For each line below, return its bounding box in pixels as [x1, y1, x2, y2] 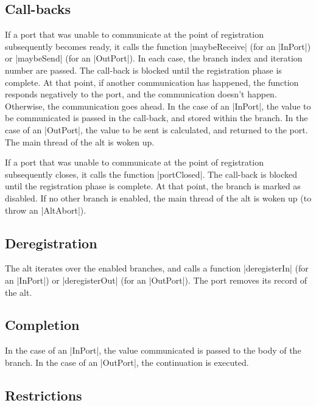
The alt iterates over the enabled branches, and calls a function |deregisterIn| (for [5, 262, 309, 275]
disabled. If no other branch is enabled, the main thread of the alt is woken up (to [5, 191, 312, 204]
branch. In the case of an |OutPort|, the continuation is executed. [5, 355, 249, 368]
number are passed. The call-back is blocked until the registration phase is [5, 63, 282, 76]
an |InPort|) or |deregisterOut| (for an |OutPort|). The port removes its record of [5, 273, 307, 286]
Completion [5, 315, 80, 334]
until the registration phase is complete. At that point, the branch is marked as [5, 180, 301, 192]
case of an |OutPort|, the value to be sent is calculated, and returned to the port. [5, 123, 308, 136]
